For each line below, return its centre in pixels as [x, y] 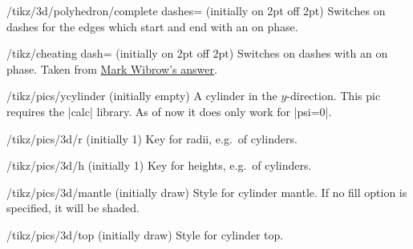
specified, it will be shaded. [73, 208]
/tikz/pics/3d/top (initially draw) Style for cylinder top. [145, 234]
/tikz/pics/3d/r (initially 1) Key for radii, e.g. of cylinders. [152, 138]
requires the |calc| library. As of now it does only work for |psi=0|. [169, 111]
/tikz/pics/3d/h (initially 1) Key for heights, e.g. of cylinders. [159, 165]
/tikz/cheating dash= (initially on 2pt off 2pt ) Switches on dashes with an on [197, 53]
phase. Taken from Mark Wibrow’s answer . [112, 68]
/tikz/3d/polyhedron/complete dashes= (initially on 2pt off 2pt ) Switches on [196, 10]
